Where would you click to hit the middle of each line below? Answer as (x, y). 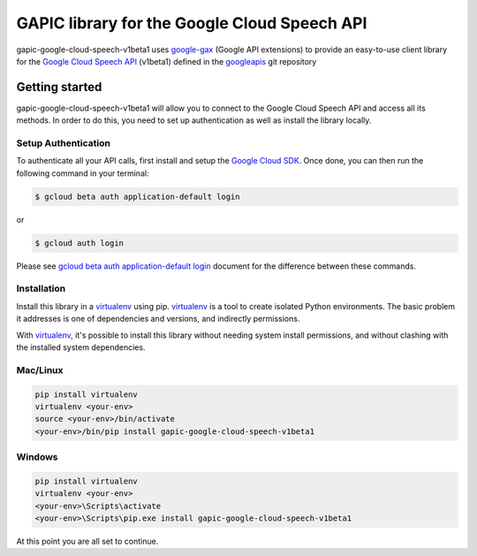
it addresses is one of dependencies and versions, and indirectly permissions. (158, 319)
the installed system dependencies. (81, 347)
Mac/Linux (40, 369)
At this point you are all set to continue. (87, 541)
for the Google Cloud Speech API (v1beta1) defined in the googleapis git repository (167, 61)
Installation (41, 289)
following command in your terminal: (83, 173)
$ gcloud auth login (79, 243)
